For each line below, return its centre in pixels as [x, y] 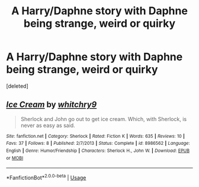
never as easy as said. [48, 125]
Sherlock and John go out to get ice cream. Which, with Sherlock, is [104, 119]
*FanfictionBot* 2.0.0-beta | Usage [46, 178]
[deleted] [17, 86]
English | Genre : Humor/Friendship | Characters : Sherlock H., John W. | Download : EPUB [98, 151]
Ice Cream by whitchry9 [52, 105]
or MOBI [15, 158]
